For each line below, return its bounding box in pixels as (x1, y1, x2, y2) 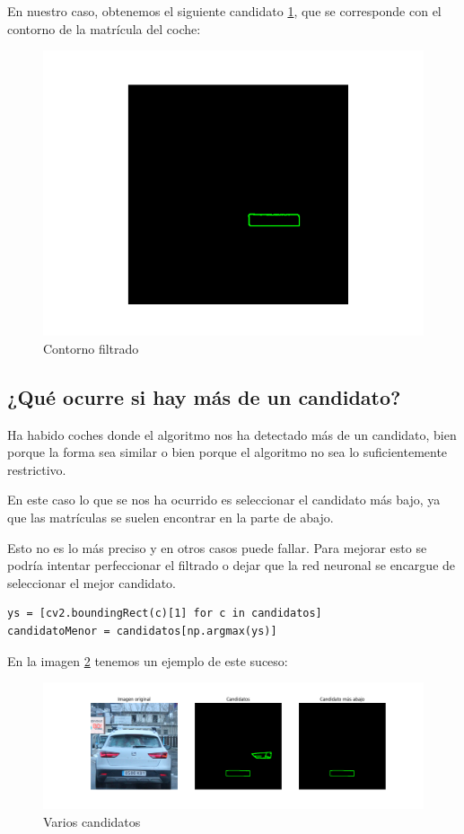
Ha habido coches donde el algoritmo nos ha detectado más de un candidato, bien (7, 425, 457, 443)
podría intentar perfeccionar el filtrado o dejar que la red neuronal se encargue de (7, 556, 456, 575)
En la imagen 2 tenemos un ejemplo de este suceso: (7, 651, 288, 670)
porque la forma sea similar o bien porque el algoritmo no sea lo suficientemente (7, 443, 448, 461)
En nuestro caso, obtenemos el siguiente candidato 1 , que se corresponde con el (7, 2, 442, 20)
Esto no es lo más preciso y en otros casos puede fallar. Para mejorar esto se (7, 538, 427, 557)
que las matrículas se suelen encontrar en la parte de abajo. (7, 507, 334, 526)
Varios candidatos (43, 812, 141, 830)
